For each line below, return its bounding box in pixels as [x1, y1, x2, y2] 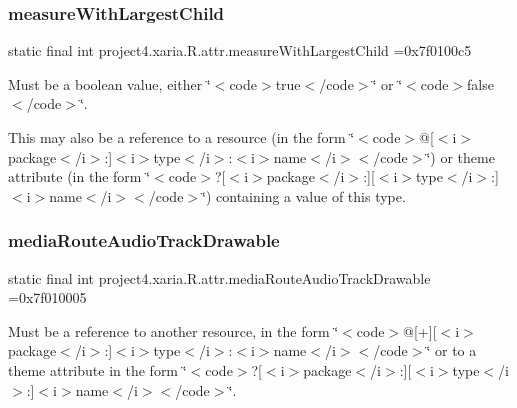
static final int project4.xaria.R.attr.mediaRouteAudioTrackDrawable [8, 267, 431, 288]
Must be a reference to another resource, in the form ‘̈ [8, 320, 339, 341]
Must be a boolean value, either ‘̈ [8, 73, 211, 94]
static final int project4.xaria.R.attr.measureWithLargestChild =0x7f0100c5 [8, 40, 472, 61]
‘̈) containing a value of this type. [202, 185, 406, 206]
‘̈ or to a [426, 340, 477, 361]
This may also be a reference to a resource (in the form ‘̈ [8, 127, 355, 147]
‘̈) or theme [426, 146, 495, 167]
